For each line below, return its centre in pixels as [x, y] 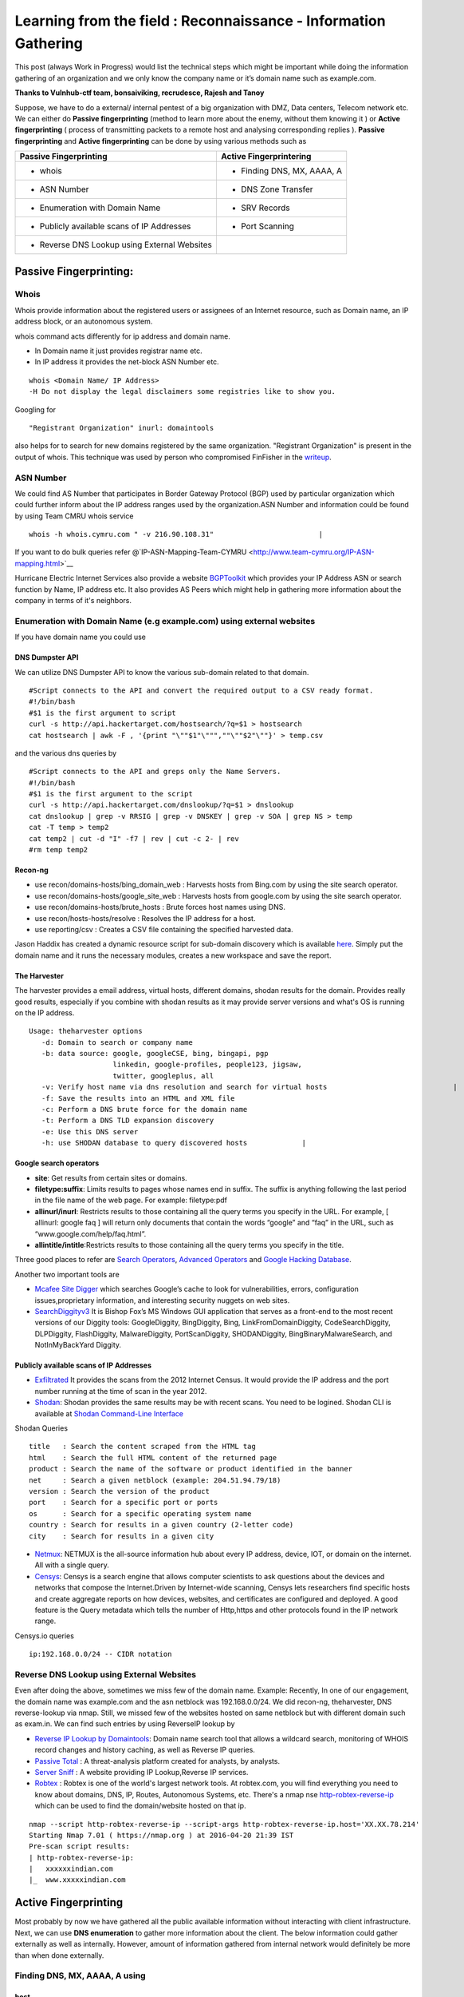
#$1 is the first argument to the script [111, 794]
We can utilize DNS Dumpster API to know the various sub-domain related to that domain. [162, 672]
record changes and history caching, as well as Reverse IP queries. [145, 1750]
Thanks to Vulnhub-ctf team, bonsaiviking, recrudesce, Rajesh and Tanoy [140, 93]
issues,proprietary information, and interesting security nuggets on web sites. [162, 1300]
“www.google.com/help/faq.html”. [90, 1233]
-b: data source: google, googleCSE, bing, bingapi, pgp [155, 1054]
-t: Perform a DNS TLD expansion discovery [128, 1121]
